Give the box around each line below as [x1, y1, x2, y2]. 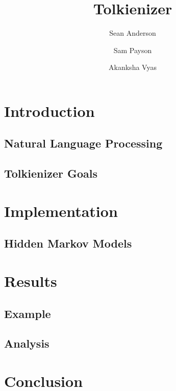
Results [4, 271, 57, 291]
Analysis [4, 335, 49, 351]
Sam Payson [113, 44, 152, 55]
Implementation [4, 200, 118, 221]
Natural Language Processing [4, 135, 163, 151]
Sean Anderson [109, 28, 156, 38]
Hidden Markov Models [4, 235, 132, 251]
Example [4, 305, 51, 321]
